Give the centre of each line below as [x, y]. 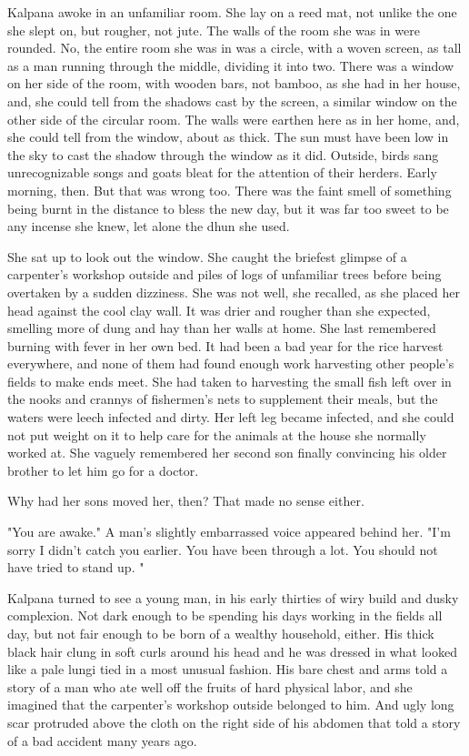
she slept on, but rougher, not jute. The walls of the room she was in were [214, 30]
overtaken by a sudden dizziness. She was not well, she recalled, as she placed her [234, 292]
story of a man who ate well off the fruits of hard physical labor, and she [210, 686]
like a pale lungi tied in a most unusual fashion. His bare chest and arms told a [228, 669]
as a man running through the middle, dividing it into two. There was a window [231, 65]
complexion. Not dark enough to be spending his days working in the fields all [225, 615]
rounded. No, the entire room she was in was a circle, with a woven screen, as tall [234, 48]
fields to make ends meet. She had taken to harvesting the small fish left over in [230, 381]
